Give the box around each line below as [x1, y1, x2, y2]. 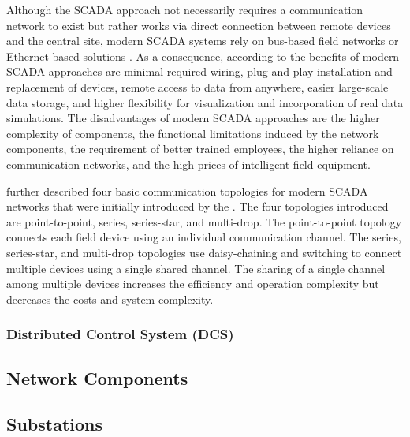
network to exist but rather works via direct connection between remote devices [6, 17, 391, 33]
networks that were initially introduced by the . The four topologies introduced [6, 198, 389, 215]
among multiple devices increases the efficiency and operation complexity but [6, 275, 379, 292]
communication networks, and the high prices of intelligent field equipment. [6, 155, 371, 172]
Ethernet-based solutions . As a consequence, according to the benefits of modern [6, 47, 400, 64]
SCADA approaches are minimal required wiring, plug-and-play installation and [6, 63, 393, 80]
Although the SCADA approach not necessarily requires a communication [6, 2, 363, 17]
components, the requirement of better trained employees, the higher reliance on [6, 140, 394, 157]
